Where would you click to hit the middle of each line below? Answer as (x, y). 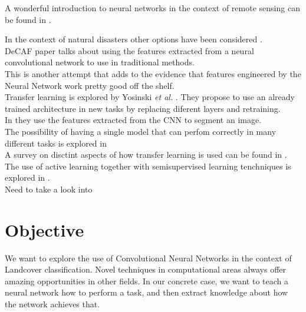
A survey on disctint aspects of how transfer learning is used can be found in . (146, 155)
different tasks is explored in (56, 143)
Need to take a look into (49, 189)
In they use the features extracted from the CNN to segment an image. (133, 120)
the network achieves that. (52, 304)
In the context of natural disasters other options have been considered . (134, 39)
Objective (45, 229)
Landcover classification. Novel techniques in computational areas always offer (146, 269)
